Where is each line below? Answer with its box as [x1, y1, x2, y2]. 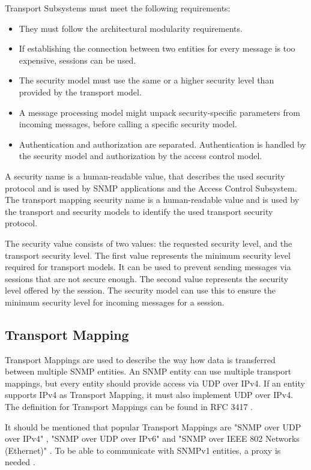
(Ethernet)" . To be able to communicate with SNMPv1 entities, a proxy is [5, 444, 281, 456]
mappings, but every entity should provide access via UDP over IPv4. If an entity [5, 376, 305, 389]
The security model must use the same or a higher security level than [19, 74, 274, 86]
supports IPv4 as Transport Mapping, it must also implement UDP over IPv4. [5, 388, 294, 401]
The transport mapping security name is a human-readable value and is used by [5, 193, 300, 206]
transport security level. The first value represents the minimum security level [5, 249, 291, 261]
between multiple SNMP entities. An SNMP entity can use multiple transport [5, 365, 292, 378]
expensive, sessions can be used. [19, 53, 136, 66]
